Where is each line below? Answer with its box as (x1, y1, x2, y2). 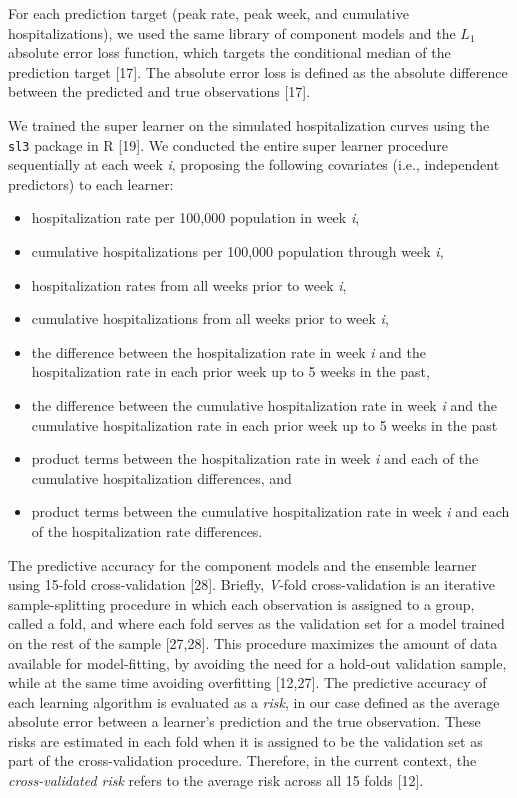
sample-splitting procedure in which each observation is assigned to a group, (8, 593, 475, 614)
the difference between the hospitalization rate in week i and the (31, 341, 426, 362)
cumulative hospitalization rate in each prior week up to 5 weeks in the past (31, 414, 498, 435)
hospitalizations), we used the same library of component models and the (8, 22, 456, 43)
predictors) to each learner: (8, 173, 174, 194)
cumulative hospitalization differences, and (31, 467, 292, 488)
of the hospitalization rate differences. (31, 520, 263, 541)
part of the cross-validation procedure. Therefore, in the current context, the (8, 750, 477, 771)
